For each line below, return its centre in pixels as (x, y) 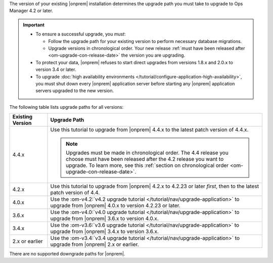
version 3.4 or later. (56, 70)
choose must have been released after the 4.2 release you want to (145, 159)
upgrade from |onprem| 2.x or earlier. (95, 244)
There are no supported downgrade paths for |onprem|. (67, 254)
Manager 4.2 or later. (31, 11)
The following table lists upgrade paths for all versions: (66, 107)
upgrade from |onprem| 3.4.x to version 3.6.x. (105, 232)
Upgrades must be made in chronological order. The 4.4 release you (147, 153)
